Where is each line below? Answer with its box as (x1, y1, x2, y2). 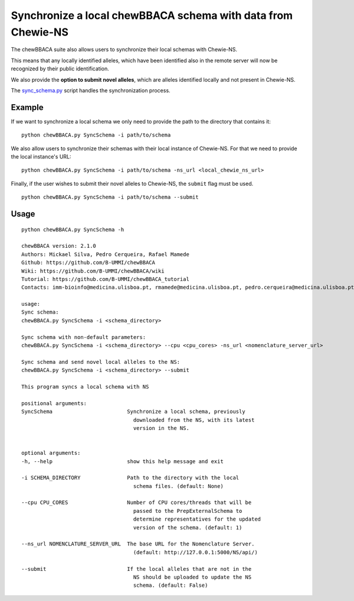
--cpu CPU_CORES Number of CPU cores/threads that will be (21, 499, 252, 506)
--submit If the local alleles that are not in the (21, 566, 252, 572)
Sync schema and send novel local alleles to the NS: (21, 358, 180, 365)
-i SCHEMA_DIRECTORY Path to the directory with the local (21, 474, 240, 482)
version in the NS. (133, 425, 190, 431)
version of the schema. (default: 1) (133, 524, 242, 531)
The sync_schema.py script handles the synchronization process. (11, 86, 171, 94)
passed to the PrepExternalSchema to (133, 508, 242, 514)
